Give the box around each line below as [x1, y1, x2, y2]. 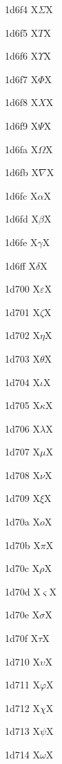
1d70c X [5, 561, 40, 575]
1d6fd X [5, 211, 39, 226]
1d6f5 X [5, 25, 39, 40]
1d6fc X [5, 188, 38, 202]
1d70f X [5, 631, 39, 645]
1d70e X [5, 607, 40, 622]
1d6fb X [5, 165, 39, 180]
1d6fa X [5, 141, 39, 156]
